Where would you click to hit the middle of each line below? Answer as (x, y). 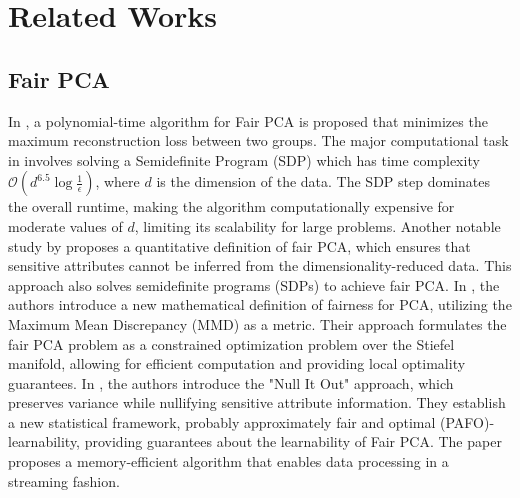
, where (117, 181)
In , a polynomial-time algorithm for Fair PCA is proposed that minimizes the (248, 120)
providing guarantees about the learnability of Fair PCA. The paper (293, 441)
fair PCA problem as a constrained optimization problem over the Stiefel (231, 343)
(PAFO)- (467, 421)
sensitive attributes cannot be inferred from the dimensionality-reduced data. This (260, 265)
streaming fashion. (64, 480)
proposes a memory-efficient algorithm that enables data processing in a (228, 461)
